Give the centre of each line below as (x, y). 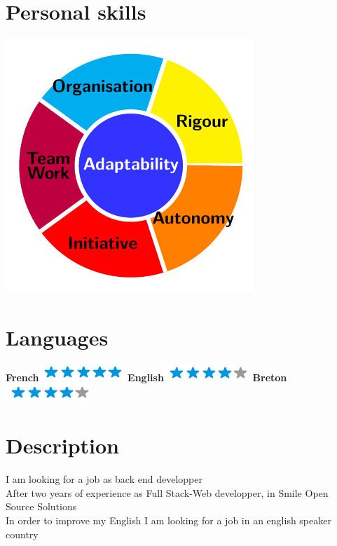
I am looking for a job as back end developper (104, 479)
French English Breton (146, 377)
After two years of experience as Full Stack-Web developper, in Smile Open (167, 492)
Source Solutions (41, 506)
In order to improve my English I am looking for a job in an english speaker (168, 520)
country (22, 534)
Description (63, 445)
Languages (57, 337)
